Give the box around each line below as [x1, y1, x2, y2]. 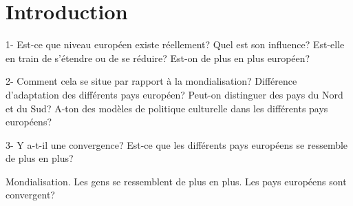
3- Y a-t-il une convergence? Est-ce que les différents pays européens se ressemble [6, 137, 348, 152]
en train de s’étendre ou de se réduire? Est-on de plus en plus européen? [6, 50, 310, 65]
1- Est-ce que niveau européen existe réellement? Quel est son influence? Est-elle [6, 37, 345, 52]
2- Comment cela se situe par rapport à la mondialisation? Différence [6, 74, 297, 88]
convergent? [6, 187, 55, 202]
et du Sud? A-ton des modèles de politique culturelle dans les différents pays [6, 101, 328, 115]
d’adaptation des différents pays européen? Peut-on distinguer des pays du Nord [6, 87, 343, 101]
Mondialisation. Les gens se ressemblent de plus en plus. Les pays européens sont [6, 174, 347, 188]
